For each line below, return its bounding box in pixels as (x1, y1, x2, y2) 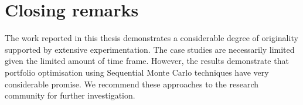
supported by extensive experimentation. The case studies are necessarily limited (5, 43, 295, 55)
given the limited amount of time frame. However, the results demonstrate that (5, 55, 289, 67)
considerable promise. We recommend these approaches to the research (5, 77, 259, 90)
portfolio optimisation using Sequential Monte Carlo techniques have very (5, 66, 269, 78)
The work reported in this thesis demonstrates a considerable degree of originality (5, 32, 298, 44)
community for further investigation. (5, 89, 135, 101)
